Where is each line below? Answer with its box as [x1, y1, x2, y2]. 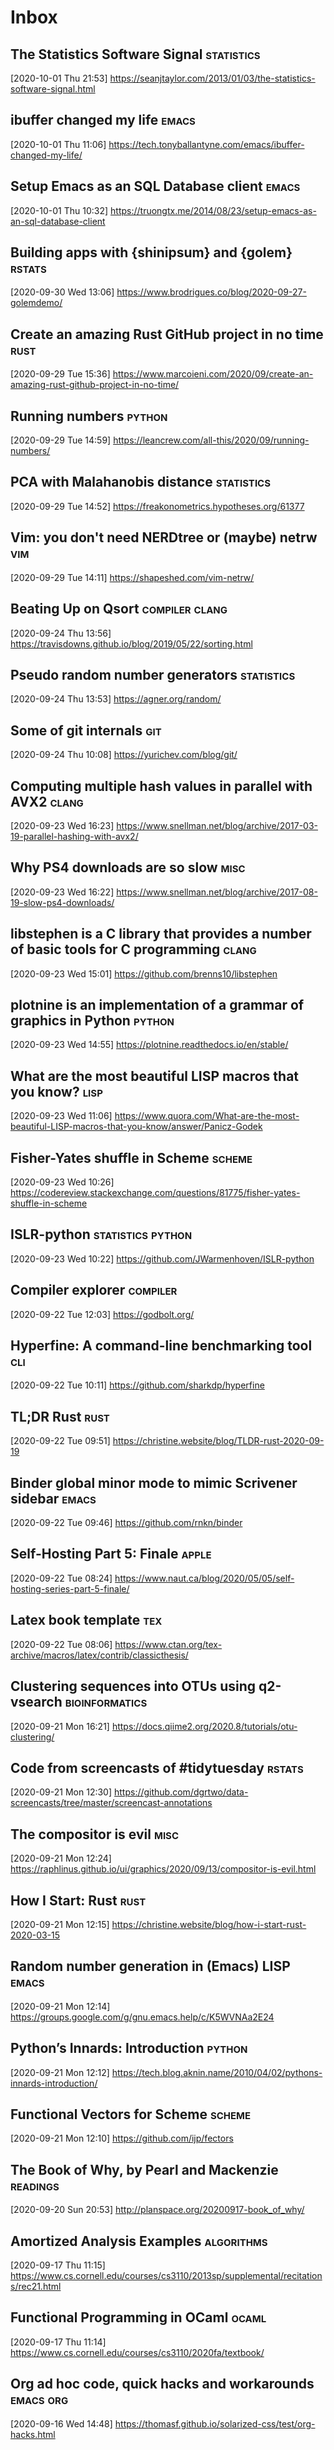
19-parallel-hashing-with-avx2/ [10, 830, 139, 842]
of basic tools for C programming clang [10, 941, 257, 958]
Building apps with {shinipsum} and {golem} [10, 244, 293, 261]
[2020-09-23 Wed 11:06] [10, 1110, 113, 1122]
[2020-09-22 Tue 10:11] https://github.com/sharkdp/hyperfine [10, 1379, 265, 1391]
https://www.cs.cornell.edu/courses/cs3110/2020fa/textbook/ [10, 2346, 265, 2358]
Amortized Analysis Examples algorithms [10, 2232, 268, 2250]
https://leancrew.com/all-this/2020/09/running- [113, 434, 310, 446]
